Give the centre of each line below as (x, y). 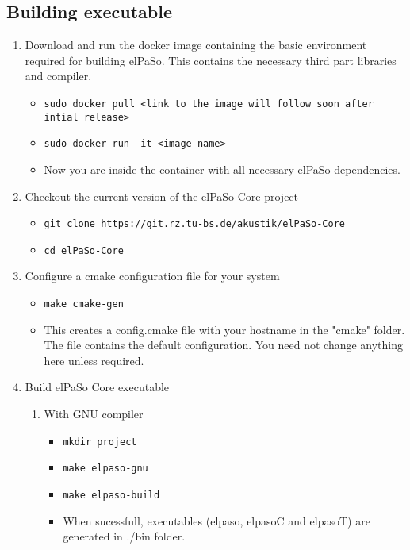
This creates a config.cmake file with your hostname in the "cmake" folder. (224, 329)
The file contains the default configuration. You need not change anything (224, 345)
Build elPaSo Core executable (97, 387)
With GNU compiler (94, 414)
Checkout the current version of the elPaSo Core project (162, 196)
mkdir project (100, 442)
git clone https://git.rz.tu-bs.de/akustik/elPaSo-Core (195, 224)
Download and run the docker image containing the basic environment (196, 45)
